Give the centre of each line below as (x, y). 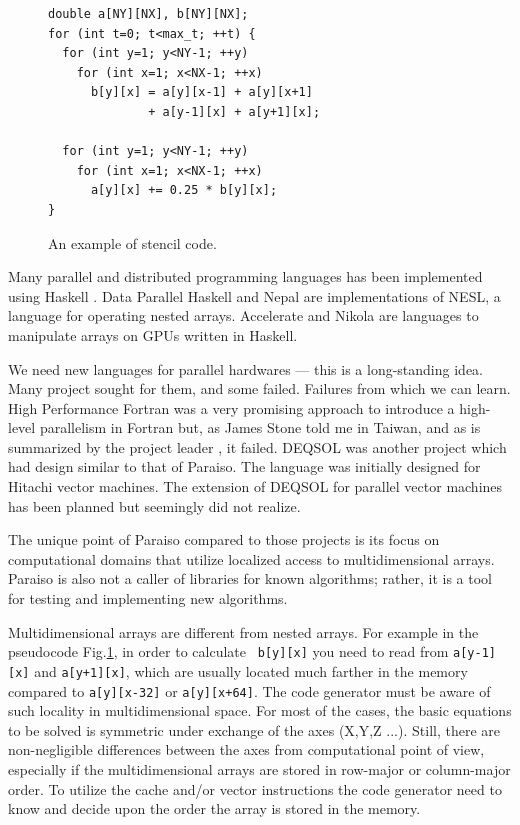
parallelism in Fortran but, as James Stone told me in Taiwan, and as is (260, 427)
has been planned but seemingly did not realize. (154, 505)
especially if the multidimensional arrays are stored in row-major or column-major (259, 768)
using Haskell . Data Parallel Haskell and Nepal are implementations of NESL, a (254, 295)
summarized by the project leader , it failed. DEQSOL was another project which (257, 446)
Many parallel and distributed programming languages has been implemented (245, 276)
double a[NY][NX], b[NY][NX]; (148, 14)
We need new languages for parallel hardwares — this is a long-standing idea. (245, 368)
